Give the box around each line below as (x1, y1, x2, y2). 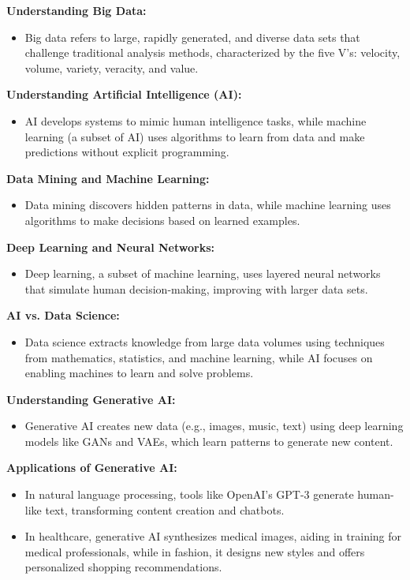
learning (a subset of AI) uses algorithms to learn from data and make (24, 128, 365, 144)
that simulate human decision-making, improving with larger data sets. (24, 280, 368, 297)
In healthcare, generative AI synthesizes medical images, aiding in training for (24, 528, 402, 544)
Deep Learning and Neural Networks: (6, 238, 214, 255)
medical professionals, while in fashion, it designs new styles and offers (24, 543, 365, 559)
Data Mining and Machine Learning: (6, 170, 210, 186)
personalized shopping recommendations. (24, 559, 222, 575)
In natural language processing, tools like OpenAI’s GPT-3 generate (24, 486, 354, 503)
